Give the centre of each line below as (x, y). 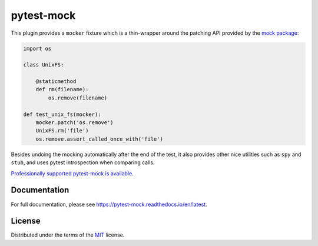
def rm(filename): (62, 89)
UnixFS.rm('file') (62, 131)
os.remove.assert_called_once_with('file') (99, 139)
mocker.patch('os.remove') (75, 123)
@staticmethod (56, 82)
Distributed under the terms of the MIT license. (68, 235)
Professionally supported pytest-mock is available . (72, 173)
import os (37, 48)
